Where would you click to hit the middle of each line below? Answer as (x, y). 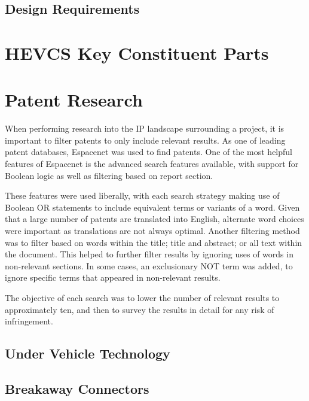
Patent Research (74, 100)
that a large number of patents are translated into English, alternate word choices (154, 219)
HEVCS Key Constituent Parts (137, 52)
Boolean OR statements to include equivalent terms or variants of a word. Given (152, 207)
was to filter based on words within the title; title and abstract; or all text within (154, 242)
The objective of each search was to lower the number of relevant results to (142, 297)
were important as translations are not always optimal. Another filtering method (152, 231)
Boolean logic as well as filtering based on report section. (109, 175)
